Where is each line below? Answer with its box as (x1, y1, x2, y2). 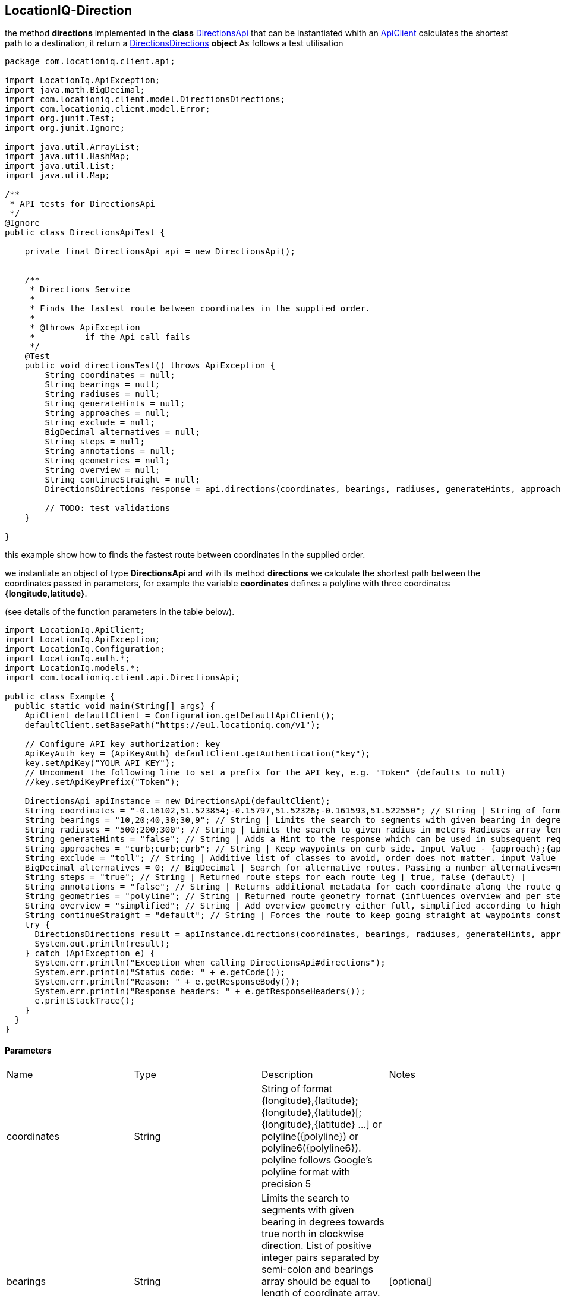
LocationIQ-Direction (5, 3, 132, 18)
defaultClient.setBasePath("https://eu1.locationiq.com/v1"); (24, 720, 321, 730)
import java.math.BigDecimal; (5, 85, 146, 95)
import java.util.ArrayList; (5, 142, 140, 152)
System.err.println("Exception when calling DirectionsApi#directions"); (34, 958, 386, 968)
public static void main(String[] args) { (14, 701, 216, 711)
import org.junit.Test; (5, 113, 115, 124)
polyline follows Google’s (261, 1153, 373, 1166)
